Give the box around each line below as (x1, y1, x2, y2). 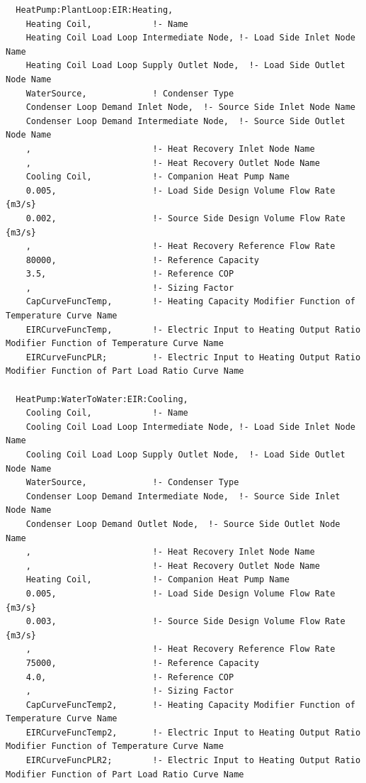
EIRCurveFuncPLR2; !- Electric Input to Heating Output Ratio (25, 755, 361, 766)
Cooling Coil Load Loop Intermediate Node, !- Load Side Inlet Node (25, 421, 355, 432)
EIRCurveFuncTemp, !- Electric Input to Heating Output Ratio (25, 324, 361, 335)
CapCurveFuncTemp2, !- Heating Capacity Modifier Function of (25, 699, 355, 710)
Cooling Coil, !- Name (25, 408, 188, 418)
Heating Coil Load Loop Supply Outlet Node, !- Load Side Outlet (25, 60, 345, 71)
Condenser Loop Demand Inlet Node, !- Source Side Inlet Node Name (25, 102, 355, 113)
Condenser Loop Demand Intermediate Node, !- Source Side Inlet (25, 491, 341, 501)
